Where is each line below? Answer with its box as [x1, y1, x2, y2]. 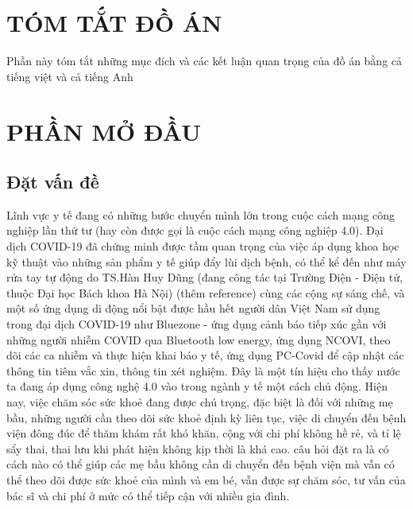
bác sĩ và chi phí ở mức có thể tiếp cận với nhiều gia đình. [6, 487, 290, 503]
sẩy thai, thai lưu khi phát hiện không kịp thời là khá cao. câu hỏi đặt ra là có [6, 440, 389, 457]
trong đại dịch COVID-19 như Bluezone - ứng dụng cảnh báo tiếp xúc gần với [6, 316, 387, 332]
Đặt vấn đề [6, 169, 99, 194]
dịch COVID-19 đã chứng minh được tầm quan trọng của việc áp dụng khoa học [6, 238, 399, 254]
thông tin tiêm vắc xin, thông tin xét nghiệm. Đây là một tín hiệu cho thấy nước [6, 362, 400, 379]
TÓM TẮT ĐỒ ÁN [6, 6, 222, 39]
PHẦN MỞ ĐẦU [6, 115, 201, 147]
